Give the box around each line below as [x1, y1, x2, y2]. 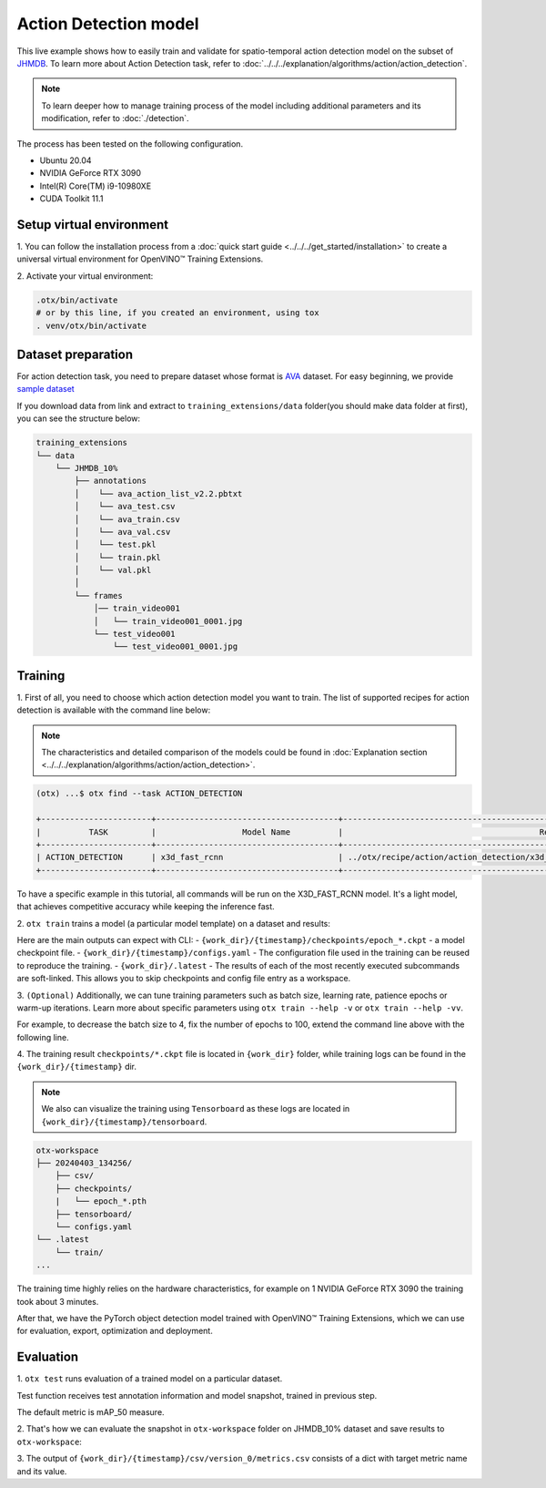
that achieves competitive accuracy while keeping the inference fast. [16, 901, 275, 912]
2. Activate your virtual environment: [16, 270, 154, 282]
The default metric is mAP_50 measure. [16, 1407, 165, 1417]
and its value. [16, 1465, 67, 1476]
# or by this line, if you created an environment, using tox [35, 308, 319, 318]
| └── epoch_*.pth [55, 1196, 147, 1206]
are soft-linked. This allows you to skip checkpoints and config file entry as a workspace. [16, 973, 351, 984]
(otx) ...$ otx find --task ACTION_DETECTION [35, 788, 243, 799]
